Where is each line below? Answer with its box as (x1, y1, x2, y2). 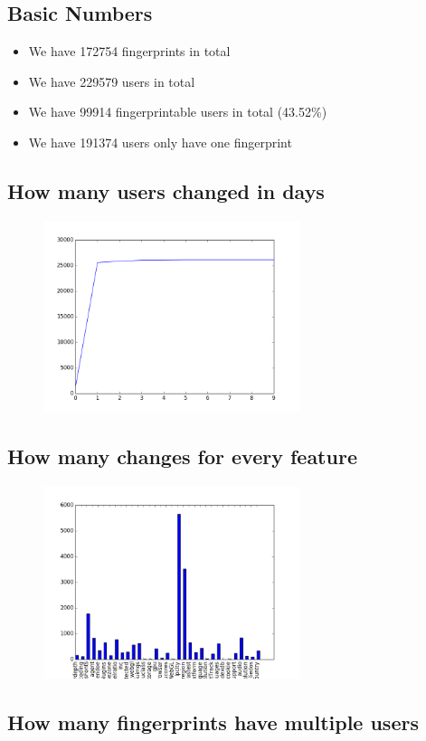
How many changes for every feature (7, 442, 357, 470)
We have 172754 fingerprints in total (28, 42, 231, 61)
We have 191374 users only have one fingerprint (28, 132, 292, 151)
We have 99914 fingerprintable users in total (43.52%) (28, 102, 327, 121)
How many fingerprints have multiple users (7, 708, 419, 736)
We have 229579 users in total (28, 71, 195, 90)
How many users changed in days (7, 176, 325, 204)
